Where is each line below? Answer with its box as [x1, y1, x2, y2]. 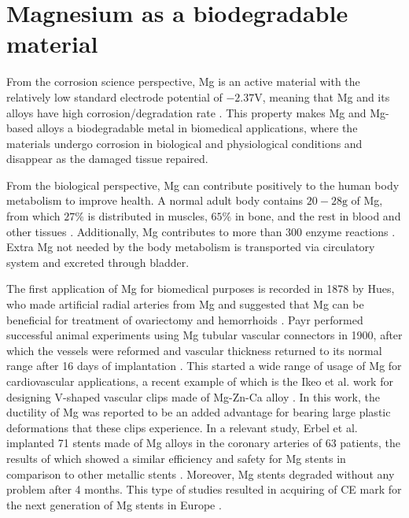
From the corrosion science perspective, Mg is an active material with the [6, 73, 360, 90]
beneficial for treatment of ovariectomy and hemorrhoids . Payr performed [6, 311, 363, 327]
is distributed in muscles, [87, 208, 208, 224]
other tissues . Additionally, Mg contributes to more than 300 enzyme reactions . [6, 223, 396, 239]
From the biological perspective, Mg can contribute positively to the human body [6, 176, 400, 193]
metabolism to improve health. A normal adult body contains [6, 192, 304, 209]
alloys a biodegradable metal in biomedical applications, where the [36, 120, 358, 136]
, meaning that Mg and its [262, 88, 390, 105]
